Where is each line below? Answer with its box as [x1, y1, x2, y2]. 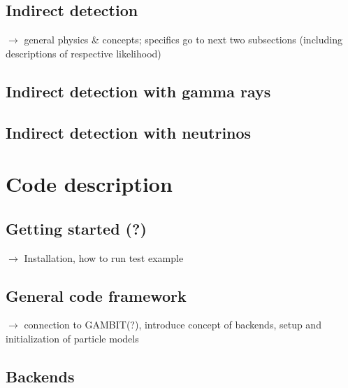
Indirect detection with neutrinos [6, 121, 252, 143]
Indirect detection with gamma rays [6, 80, 271, 102]
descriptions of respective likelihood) [6, 46, 161, 60]
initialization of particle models [6, 331, 139, 345]
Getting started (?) [6, 217, 147, 239]
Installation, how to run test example [24, 250, 184, 265]
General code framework [6, 284, 187, 306]
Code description [6, 169, 173, 198]
